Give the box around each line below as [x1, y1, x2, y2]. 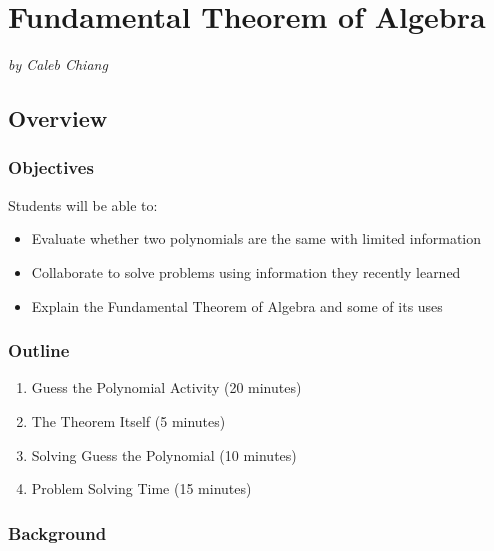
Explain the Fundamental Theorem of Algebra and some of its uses [31, 295, 443, 316]
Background [8, 520, 107, 545]
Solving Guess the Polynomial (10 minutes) [31, 444, 297, 465]
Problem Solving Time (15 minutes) [31, 478, 252, 499]
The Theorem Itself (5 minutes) [31, 410, 226, 431]
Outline [8, 338, 70, 363]
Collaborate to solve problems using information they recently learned [31, 261, 461, 282]
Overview [8, 103, 108, 134]
